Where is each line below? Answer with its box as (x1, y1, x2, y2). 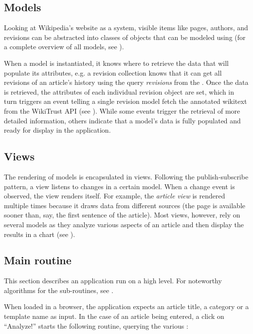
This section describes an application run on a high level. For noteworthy (4, 275, 222, 286)
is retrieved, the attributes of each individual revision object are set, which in (4, 86, 235, 97)
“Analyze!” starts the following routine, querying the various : (4, 320, 188, 331)
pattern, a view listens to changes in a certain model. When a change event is (4, 181, 235, 191)
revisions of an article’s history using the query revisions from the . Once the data (4, 77, 249, 87)
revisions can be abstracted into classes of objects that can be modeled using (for (4, 32, 246, 42)
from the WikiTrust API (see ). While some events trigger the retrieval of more (4, 105, 240, 116)
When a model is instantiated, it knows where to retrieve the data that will (4, 58, 229, 68)
